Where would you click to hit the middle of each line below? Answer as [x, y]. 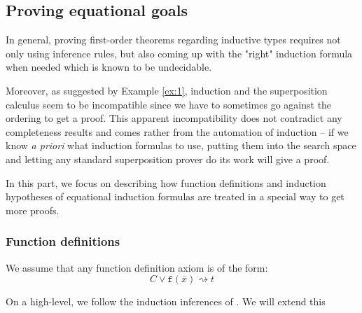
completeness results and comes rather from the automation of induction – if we [177, 131]
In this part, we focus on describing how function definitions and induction [166, 182]
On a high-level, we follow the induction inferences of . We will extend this [166, 301]
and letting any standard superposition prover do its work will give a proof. [168, 159]
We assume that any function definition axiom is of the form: [137, 267]
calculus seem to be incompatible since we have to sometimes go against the [169, 104]
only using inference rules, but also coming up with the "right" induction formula [179, 53]
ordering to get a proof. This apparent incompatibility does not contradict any [174, 118]
